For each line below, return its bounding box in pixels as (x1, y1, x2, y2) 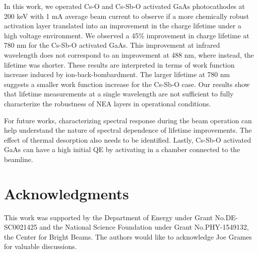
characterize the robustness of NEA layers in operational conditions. (4, 98, 211, 108)
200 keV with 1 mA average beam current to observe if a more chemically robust (4, 10, 249, 21)
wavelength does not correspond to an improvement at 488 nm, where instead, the (4, 49, 254, 60)
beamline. (4, 154, 33, 164)
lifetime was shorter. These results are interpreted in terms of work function (4, 59, 235, 70)
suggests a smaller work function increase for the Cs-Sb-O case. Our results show (4, 79, 250, 89)
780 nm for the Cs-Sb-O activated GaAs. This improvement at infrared (4, 40, 220, 50)
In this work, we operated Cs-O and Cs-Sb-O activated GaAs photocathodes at (4, 1, 245, 11)
